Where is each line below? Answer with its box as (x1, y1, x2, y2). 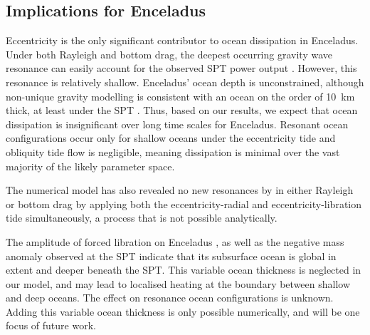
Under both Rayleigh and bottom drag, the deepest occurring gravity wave (6, 46, 332, 61)
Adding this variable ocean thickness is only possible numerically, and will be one (6, 304, 360, 319)
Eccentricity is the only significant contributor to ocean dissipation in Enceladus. (6, 33, 359, 48)
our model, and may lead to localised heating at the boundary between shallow (6, 276, 351, 291)
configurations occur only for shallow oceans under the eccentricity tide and (6, 130, 336, 145)
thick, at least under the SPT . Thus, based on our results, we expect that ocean (6, 103, 358, 118)
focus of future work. (6, 318, 96, 333)
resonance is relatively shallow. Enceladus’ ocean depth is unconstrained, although (6, 74, 364, 89)
